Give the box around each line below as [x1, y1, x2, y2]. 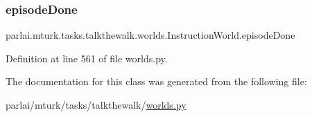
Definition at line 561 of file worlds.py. [6, 51, 168, 65]
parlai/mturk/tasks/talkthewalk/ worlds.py [6, 98, 187, 111]
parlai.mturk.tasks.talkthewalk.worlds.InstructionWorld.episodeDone [6, 28, 295, 42]
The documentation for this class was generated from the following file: [6, 74, 307, 89]
